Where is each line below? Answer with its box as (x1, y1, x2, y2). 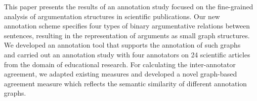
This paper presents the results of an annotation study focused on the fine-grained (4, 1, 253, 11)
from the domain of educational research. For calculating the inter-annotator (4, 59, 236, 69)
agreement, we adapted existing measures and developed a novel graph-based (4, 69, 237, 79)
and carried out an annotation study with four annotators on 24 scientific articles (4, 49, 250, 59)
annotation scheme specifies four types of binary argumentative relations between (4, 21, 250, 31)
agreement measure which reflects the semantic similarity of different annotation (4, 78, 247, 88)
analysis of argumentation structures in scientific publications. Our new (4, 11, 220, 21)
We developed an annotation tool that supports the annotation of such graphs (4, 40, 241, 50)
